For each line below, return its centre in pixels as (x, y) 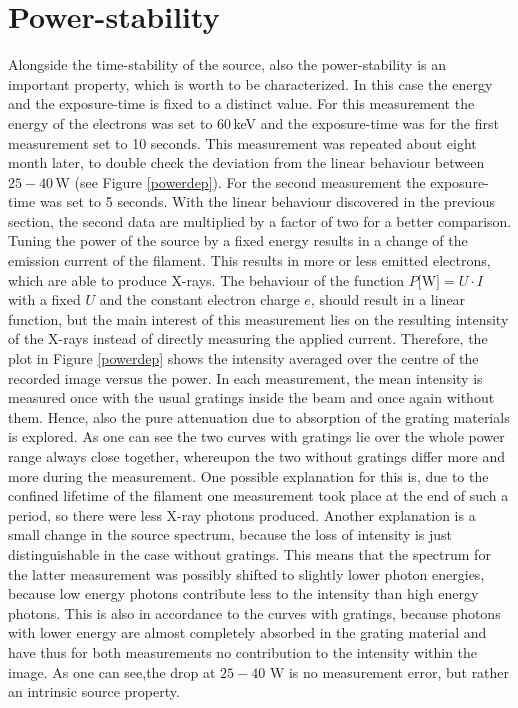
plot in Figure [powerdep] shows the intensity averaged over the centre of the (243, 358)
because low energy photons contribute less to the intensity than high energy (243, 593)
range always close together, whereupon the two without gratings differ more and (257, 456)
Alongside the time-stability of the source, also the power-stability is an (227, 64)
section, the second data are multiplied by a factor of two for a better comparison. (260, 220)
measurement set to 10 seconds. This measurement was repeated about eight (242, 142)
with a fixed (44, 299)
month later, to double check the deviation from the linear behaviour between (246, 162)
